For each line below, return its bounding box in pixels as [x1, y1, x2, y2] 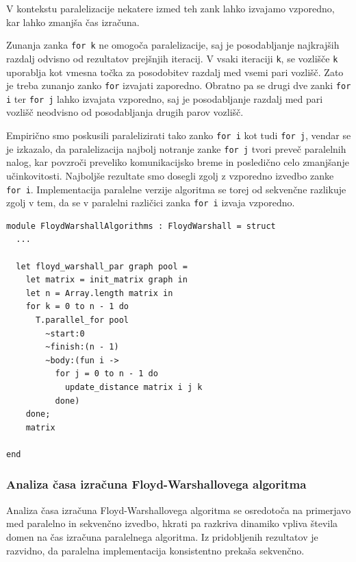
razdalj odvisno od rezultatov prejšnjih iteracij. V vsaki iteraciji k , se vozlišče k [6, 51, 338, 65]
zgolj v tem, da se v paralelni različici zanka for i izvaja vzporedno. [6, 195, 295, 210]
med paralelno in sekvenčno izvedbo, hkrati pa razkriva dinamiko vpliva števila [6, 516, 338, 530]
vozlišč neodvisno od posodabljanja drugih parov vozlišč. [6, 105, 244, 119]
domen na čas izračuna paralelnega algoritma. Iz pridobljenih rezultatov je [6, 529, 318, 543]
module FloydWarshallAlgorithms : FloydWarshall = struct [6, 221, 276, 231]
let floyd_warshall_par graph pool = [16, 261, 188, 271]
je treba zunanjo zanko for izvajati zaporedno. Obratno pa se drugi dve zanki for [6, 78, 351, 93]
